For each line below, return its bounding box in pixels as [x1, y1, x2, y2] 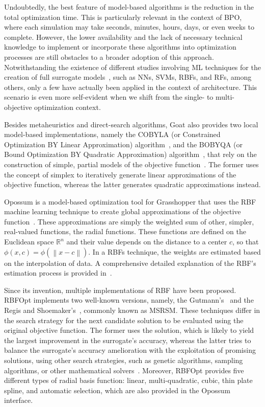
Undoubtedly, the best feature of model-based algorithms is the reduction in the [4, 2, 254, 12]
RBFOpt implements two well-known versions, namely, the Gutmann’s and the [4, 295, 254, 305]
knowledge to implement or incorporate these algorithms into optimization [4, 41, 236, 52]
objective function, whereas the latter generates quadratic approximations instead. [4, 179, 261, 190]
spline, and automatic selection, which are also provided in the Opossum [4, 385, 230, 395]
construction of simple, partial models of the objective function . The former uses [4, 159, 259, 169]
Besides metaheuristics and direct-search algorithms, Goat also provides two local [4, 119, 258, 129]
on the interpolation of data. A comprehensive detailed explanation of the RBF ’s [4, 257, 256, 268]
